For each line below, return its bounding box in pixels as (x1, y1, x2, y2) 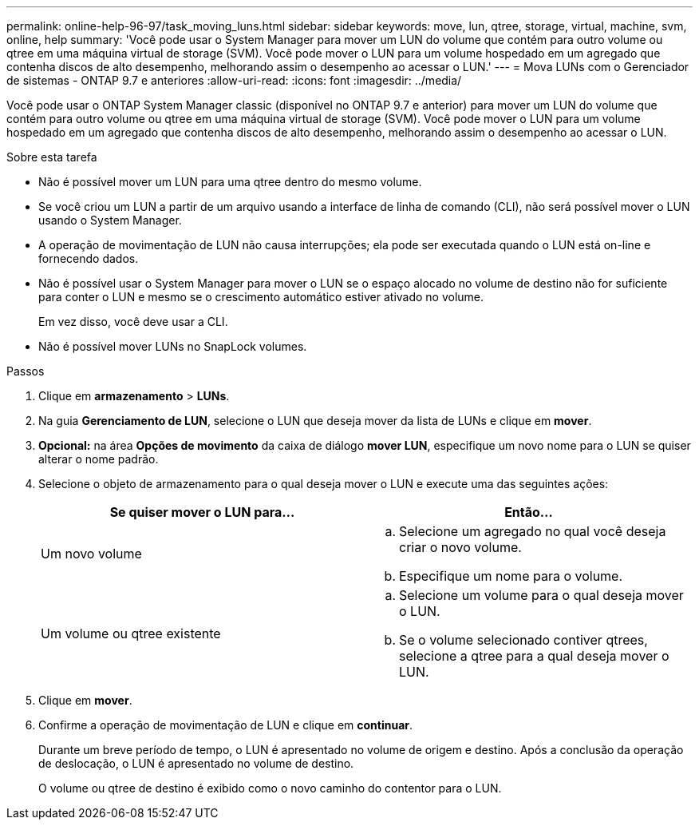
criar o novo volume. (399, 539, 522, 555)
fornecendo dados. (38, 252, 139, 265)
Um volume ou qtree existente (41, 625, 221, 641)
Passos (6, 364, 45, 378)
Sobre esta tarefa (6, 150, 97, 164)
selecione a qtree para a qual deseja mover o (399, 648, 669, 664)
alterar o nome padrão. (38, 452, 159, 466)
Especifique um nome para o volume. (399, 568, 623, 584)
